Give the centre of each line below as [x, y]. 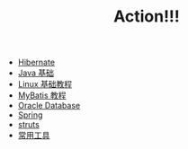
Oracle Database [49, 106]
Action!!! [147, 17]
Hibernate [36, 62]
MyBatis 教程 [42, 95]
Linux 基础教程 [45, 84]
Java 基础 [36, 73]
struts [29, 125]
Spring [30, 115]
